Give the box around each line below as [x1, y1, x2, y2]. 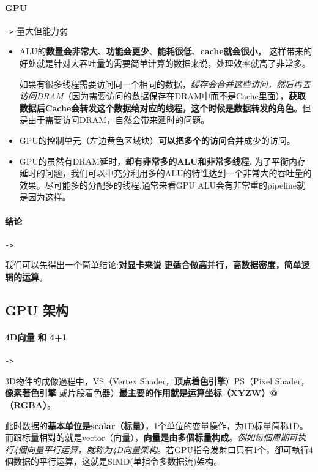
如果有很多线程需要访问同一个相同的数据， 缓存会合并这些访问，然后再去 [19, 77, 311, 90]
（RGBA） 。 [5, 399, 56, 411]
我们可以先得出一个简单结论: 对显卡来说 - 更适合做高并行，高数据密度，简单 [5, 258, 301, 271]
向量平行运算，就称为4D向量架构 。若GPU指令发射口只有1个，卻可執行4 [26, 443, 313, 455]
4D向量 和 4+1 [5, 331, 67, 343]
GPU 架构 [5, 301, 69, 320]
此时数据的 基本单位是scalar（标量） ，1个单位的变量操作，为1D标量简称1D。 [5, 419, 308, 432]
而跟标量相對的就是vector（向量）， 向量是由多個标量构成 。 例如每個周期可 [5, 431, 298, 444]
